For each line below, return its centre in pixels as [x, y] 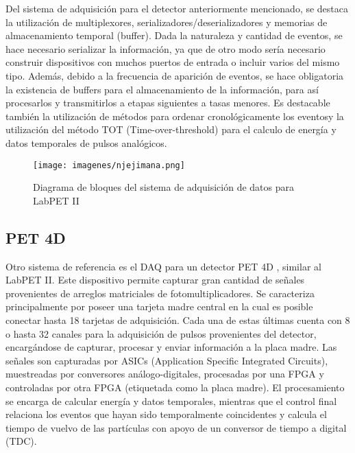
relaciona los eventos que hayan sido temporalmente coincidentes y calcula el [166, 414]
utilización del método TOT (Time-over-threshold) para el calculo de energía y [171, 129]
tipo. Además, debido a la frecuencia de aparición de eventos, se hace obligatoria [175, 75]
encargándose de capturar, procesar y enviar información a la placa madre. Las [171, 347]
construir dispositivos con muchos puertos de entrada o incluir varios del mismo [173, 62]
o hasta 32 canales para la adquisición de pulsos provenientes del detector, [161, 333]
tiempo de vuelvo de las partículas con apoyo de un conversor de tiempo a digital [176, 427]
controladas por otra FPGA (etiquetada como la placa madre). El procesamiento [175, 387]
